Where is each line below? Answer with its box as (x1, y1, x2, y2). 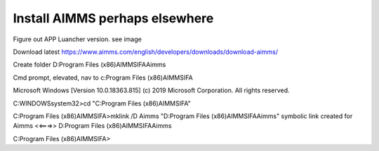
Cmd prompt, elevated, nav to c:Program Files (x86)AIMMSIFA (13, 73, 193, 82)
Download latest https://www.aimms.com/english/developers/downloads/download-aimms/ (13, 48, 279, 56)
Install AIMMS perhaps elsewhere (13, 10, 214, 26)
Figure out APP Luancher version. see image (13, 35, 142, 43)
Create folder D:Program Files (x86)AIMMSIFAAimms (13, 60, 166, 69)
